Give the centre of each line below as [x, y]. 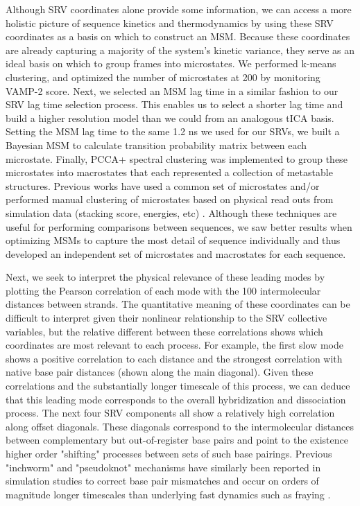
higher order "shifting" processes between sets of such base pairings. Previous [169, 453]
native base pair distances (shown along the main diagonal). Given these [160, 372]
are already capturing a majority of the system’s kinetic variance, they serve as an [180, 50]
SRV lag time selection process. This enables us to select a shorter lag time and [174, 104]
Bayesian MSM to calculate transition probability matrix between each [156, 145]
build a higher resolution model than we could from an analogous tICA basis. [170, 117]
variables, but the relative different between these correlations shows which [164, 331]
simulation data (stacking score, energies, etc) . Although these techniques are [171, 212]
